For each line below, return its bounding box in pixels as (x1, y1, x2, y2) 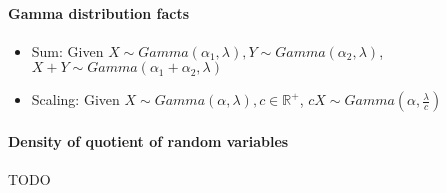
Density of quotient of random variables (8, 130, 289, 151)
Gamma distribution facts (8, 2, 190, 23)
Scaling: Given (31, 89, 120, 110)
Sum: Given (31, 40, 104, 61)
